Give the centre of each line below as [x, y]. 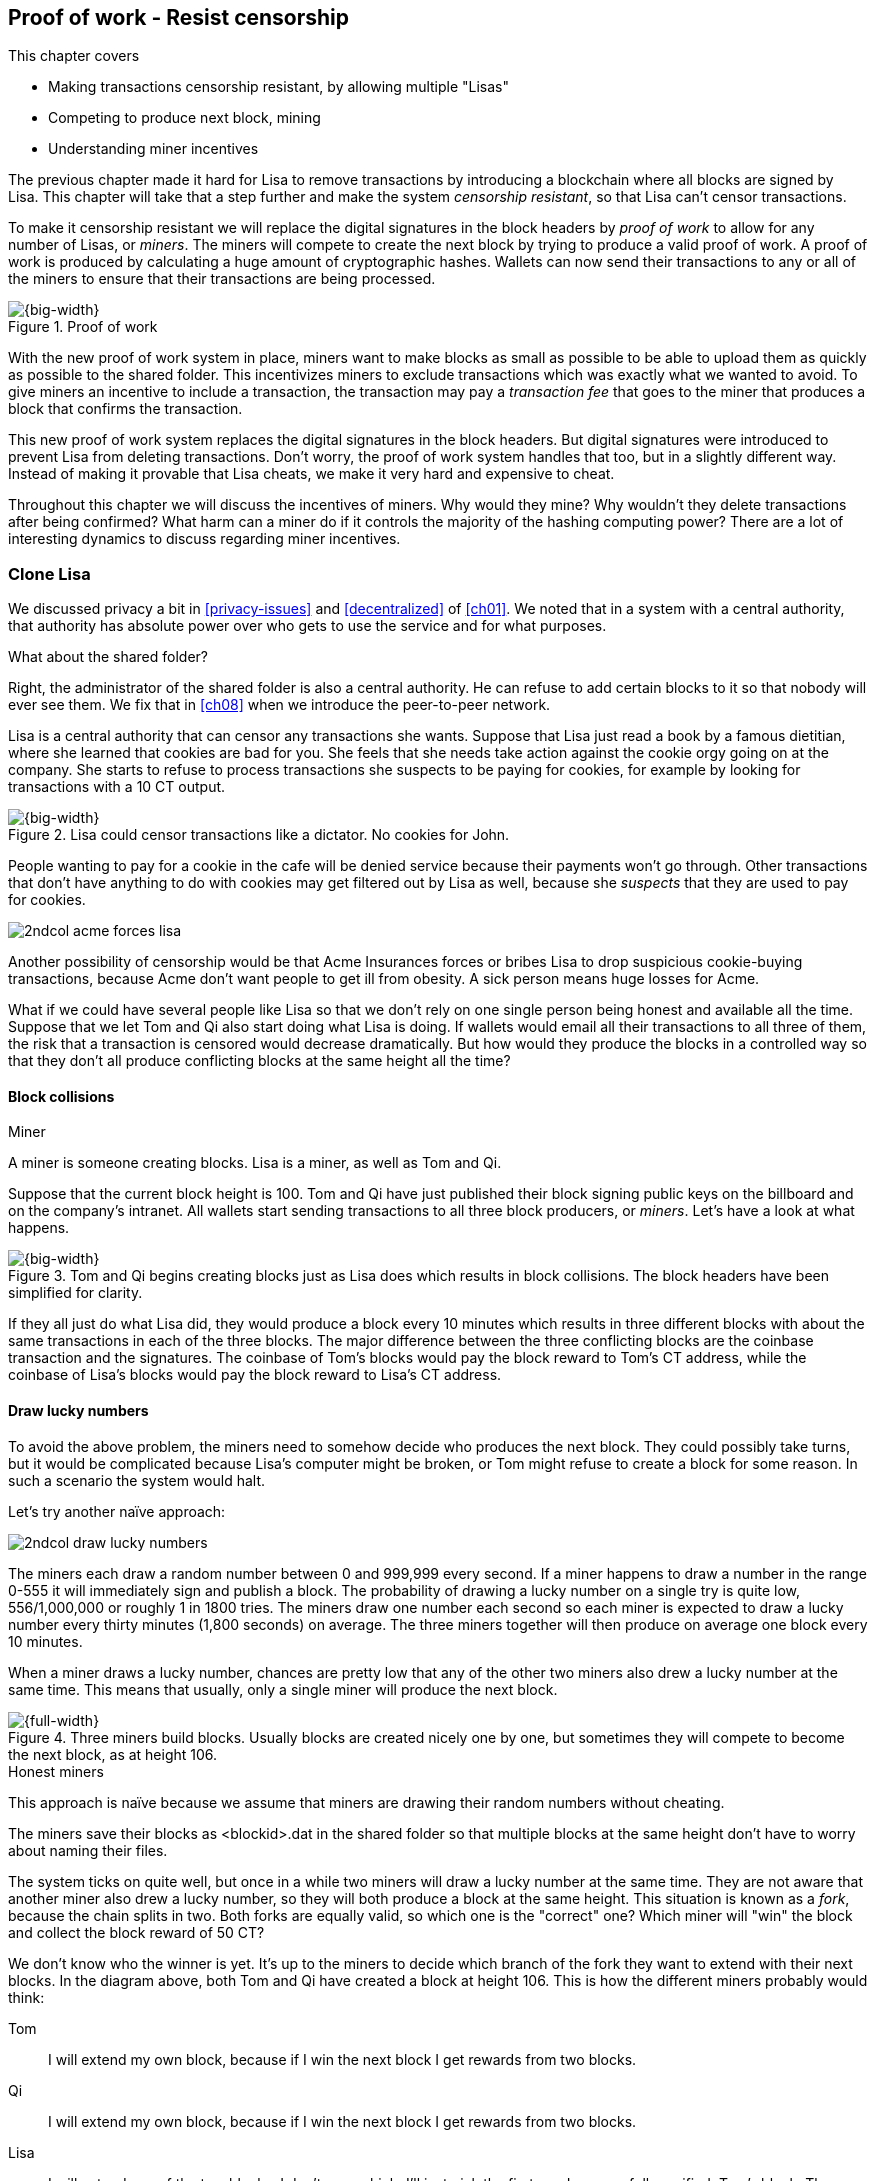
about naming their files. [88, 1850]
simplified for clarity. [75, 1293]
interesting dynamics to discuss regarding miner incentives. [204, 539]
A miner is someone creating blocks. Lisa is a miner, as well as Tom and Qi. [255, 1163]
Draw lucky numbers [78, 1410]
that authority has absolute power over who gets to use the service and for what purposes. [307, 626]
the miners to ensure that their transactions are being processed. [222, 279]
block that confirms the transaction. [125, 409]
